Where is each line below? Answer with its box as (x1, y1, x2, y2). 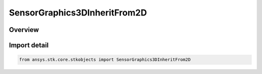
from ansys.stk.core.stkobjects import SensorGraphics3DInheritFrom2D (19, 57, 191, 62)
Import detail (9, 41, 49, 49)
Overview (9, 26, 39, 34)
